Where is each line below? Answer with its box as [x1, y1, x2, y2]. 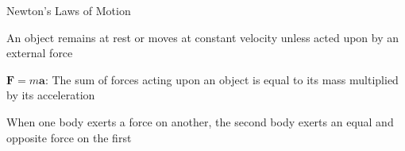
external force [6, 45, 73, 61]
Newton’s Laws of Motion [6, 2, 131, 18]
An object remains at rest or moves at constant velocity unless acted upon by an [6, 29, 399, 45]
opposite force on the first [6, 129, 132, 145]
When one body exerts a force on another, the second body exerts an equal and [6, 113, 394, 130]
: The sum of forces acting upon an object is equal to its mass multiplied [44, 71, 399, 87]
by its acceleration [6, 87, 95, 103]
